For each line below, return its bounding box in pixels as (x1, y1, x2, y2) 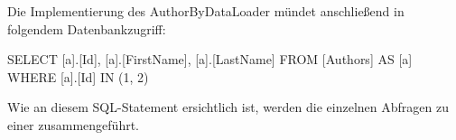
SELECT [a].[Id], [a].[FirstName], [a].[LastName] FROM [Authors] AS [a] (7, 50, 413, 69)
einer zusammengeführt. (7, 115, 139, 134)
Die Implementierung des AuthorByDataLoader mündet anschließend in (7, 2, 405, 20)
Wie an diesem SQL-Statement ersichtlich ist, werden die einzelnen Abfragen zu (7, 98, 449, 117)
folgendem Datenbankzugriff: (7, 19, 166, 38)
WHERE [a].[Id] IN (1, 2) (7, 67, 149, 86)
